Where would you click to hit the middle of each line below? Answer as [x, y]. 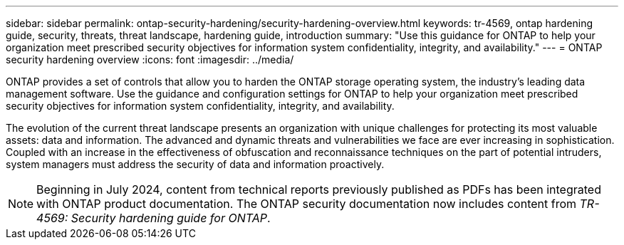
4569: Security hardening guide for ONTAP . [154, 218]
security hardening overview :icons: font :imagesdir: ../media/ [150, 59]
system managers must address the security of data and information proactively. [195, 164]
